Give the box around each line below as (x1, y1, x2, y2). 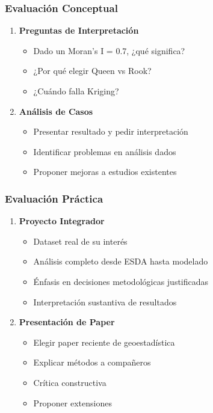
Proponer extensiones (33, 396, 112, 409)
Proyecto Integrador (19, 215, 105, 227)
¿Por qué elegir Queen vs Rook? (33, 64, 152, 77)
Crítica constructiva (33, 376, 106, 388)
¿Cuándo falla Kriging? (33, 85, 119, 97)
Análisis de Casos (19, 105, 93, 117)
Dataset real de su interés (33, 234, 128, 247)
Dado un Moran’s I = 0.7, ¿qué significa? (33, 44, 185, 57)
